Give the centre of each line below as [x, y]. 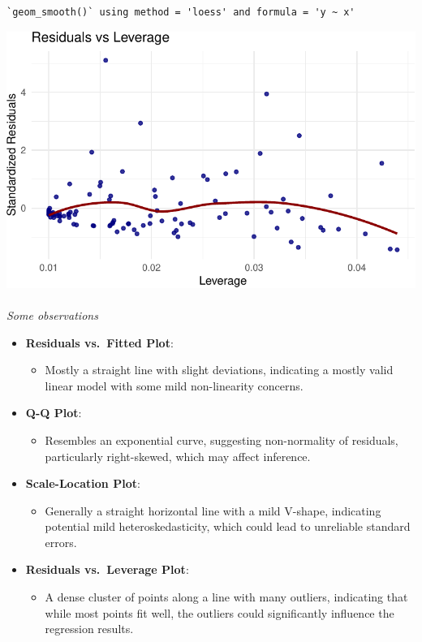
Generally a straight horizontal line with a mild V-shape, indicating [213, 510]
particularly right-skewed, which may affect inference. [178, 456]
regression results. [89, 629]
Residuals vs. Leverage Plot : [107, 569]
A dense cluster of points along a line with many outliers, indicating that [226, 597]
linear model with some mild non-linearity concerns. [174, 385]
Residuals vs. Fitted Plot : [99, 342]
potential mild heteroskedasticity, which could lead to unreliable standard [228, 526]
